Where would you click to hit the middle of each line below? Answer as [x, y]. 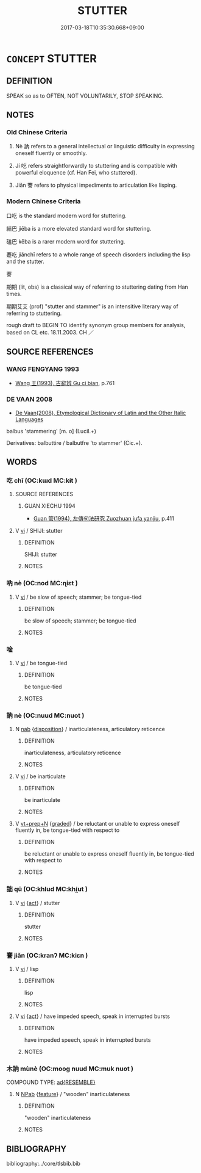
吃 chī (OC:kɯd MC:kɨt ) [42, 481]
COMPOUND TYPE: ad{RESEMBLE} [51, 1082]
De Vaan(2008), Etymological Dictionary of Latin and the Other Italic [100, 413]
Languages [29, 419]
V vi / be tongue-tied [41, 663]
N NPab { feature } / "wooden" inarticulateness [72, 1094]
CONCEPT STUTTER [52, 58]
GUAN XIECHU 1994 [50, 506]
